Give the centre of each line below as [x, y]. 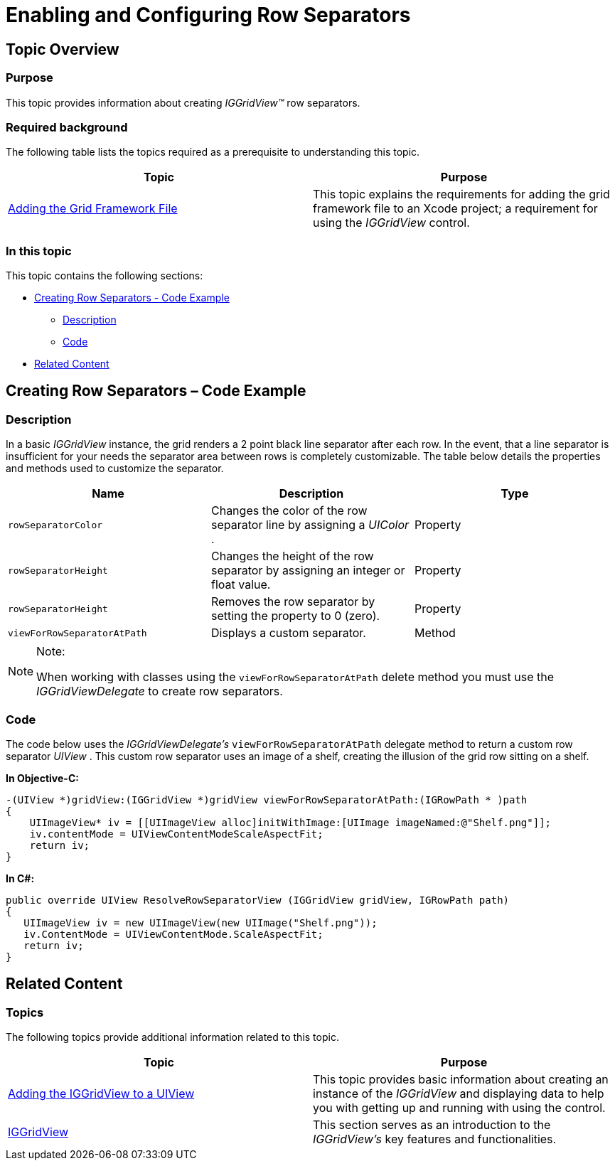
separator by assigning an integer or [308, 571]
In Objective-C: [42, 779]
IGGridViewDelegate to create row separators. [160, 691]
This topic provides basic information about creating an [461, 1080]
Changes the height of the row [292, 556]
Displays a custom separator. [288, 633]
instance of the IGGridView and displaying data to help [459, 1094]
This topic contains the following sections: [105, 276]
